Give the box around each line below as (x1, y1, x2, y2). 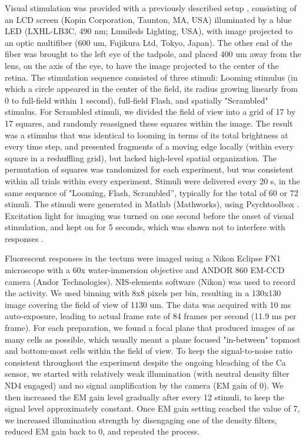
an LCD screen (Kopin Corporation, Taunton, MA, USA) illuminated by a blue (5, 13, 292, 25)
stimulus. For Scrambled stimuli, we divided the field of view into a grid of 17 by (5, 105, 296, 118)
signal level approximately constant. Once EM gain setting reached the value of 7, (5, 402, 300, 415)
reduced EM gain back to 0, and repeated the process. (5, 425, 200, 437)
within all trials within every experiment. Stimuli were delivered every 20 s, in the (5, 174, 300, 187)
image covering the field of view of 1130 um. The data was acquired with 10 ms (5, 298, 291, 310)
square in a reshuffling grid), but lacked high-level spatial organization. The (5, 151, 277, 164)
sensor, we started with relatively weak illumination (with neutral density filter (5, 367, 290, 380)
